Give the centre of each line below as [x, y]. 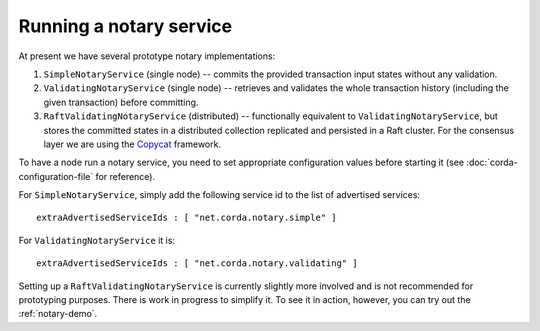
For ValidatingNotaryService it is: [96, 240]
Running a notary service [125, 26]
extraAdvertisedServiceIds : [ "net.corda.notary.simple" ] [186, 218]
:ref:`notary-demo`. [58, 314]
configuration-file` [56, 176]
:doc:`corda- [492, 162]
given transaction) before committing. [121, 102]
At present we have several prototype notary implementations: [147, 56]
